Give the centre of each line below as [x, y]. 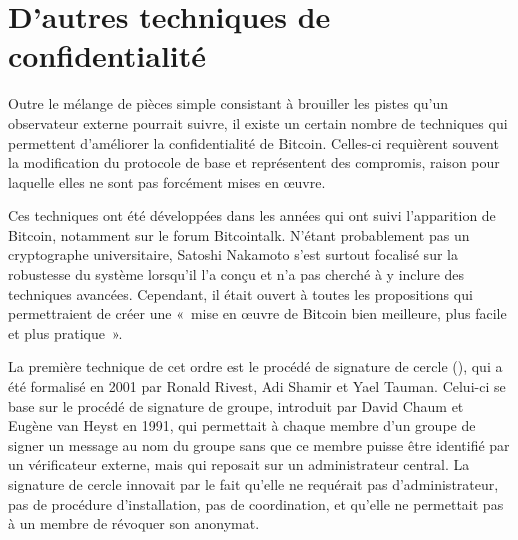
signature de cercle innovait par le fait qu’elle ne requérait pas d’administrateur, [253, 484]
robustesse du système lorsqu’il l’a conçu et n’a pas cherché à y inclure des [236, 274]
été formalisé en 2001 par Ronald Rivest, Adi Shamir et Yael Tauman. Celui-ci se [257, 386]
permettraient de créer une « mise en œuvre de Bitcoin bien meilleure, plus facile [257, 313]
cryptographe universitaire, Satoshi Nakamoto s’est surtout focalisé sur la [233, 254]
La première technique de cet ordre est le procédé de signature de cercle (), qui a [255, 366]
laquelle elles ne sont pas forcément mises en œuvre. [167, 181]
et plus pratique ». [65, 332]
